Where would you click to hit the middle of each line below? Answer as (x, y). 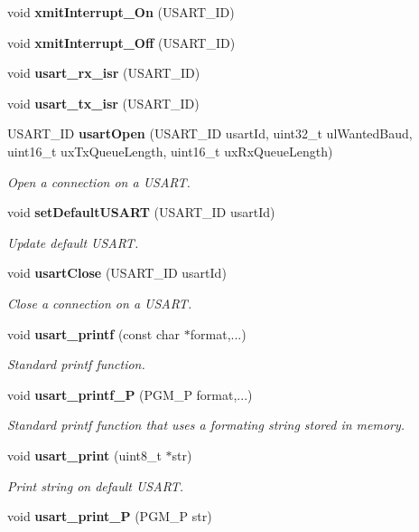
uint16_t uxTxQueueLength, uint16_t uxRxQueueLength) (170, 151)
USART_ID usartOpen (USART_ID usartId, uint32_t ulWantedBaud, (210, 133)
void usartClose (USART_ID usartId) (117, 273)
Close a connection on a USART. (100, 303)
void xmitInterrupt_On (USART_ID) (121, 12)
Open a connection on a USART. (99, 181)
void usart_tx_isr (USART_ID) (103, 103)
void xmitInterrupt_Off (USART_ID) (121, 42)
